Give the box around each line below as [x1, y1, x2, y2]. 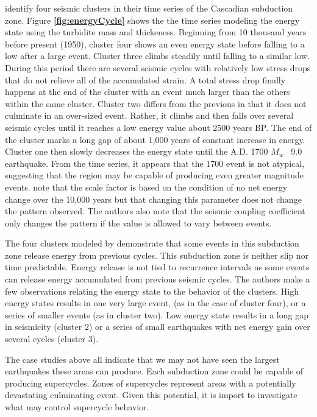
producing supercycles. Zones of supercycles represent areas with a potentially [5, 376, 296, 389]
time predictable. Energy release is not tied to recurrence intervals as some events [5, 261, 310, 273]
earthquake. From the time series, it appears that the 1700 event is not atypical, [5, 156, 305, 169]
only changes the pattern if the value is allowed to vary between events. [5, 216, 272, 229]
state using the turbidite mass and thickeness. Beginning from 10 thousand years [5, 26, 307, 38]
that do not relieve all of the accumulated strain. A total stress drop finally [5, 73, 286, 86]
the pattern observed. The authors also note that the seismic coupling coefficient [5, 205, 305, 217]
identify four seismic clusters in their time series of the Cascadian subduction [5, 2, 293, 14]
